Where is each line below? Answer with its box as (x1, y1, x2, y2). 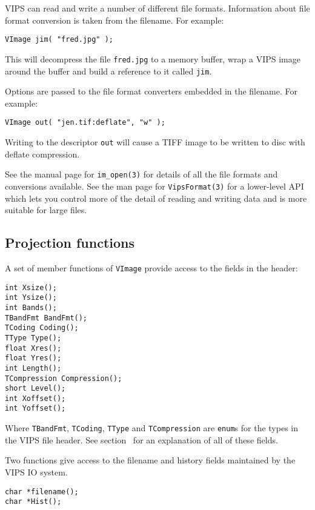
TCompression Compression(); (5, 374, 122, 383)
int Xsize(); (5, 283, 57, 292)
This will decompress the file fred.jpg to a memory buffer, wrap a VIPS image (5, 52, 300, 65)
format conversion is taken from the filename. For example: (5, 13, 224, 26)
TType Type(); (5, 333, 62, 342)
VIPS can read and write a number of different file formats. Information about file (5, 2, 310, 14)
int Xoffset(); (5, 394, 66, 403)
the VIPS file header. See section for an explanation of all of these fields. (5, 433, 278, 446)
